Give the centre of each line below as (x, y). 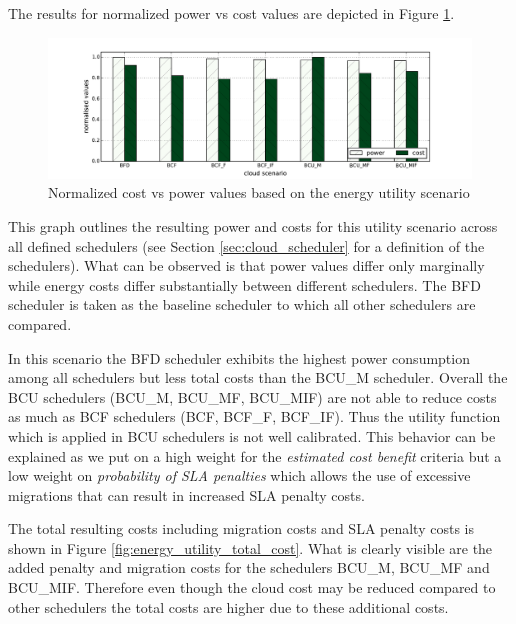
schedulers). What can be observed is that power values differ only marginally (246, 265)
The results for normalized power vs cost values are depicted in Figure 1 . (231, 13)
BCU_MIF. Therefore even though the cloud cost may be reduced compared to (252, 587)
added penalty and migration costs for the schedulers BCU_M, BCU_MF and (249, 567)
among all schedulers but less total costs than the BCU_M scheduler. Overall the (258, 377)
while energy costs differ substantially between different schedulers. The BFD (244, 284)
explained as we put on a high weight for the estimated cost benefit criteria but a (255, 455)
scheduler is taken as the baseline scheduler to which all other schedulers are (242, 304)
